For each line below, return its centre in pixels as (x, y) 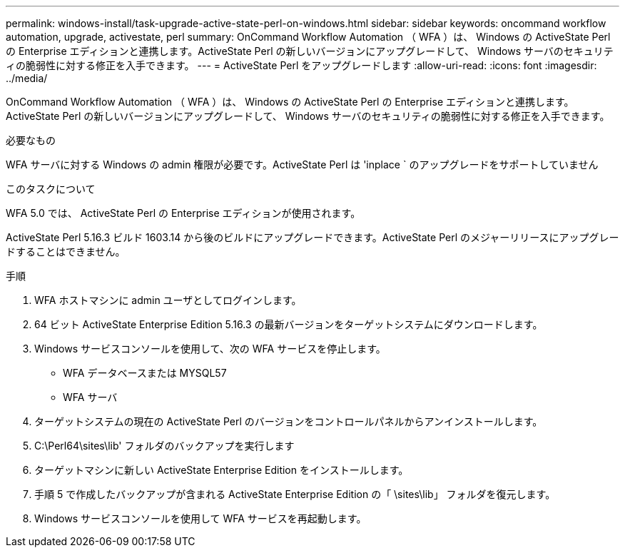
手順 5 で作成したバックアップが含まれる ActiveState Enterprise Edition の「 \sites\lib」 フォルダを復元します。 (295, 494)
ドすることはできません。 (66, 252)
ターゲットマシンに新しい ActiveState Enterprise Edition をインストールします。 (222, 470)
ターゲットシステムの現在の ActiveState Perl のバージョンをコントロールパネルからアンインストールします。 (289, 421)
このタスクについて (51, 189)
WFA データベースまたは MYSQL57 (145, 373)
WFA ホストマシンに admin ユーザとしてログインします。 (168, 300)
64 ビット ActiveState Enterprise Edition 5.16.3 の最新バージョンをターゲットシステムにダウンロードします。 (289, 324)
